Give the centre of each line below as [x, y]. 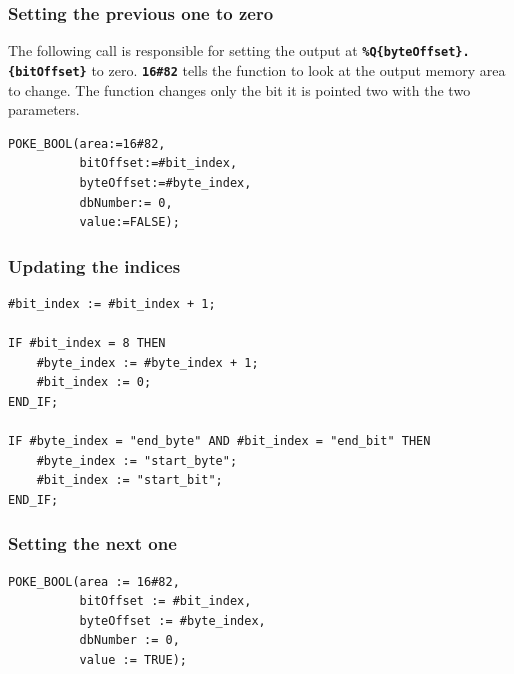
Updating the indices [94, 265]
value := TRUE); [133, 660]
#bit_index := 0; [94, 382]
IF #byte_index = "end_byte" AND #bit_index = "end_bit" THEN [219, 441]
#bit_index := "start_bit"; [129, 480]
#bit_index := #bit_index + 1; [112, 303]
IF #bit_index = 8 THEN [87, 343]
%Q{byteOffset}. [416, 52]
